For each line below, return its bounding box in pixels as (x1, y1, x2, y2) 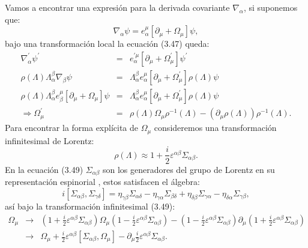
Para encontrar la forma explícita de (5, 121, 139, 134)
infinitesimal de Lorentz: (5, 134, 94, 147)
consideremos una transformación (154, 121, 277, 134)
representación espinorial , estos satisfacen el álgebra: (5, 175, 200, 187)
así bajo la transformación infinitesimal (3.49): (5, 200, 175, 213)
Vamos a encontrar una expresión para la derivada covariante (5, 1, 230, 13)
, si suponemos (243, 1, 298, 13)
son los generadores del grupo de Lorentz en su (102, 163, 275, 175)
